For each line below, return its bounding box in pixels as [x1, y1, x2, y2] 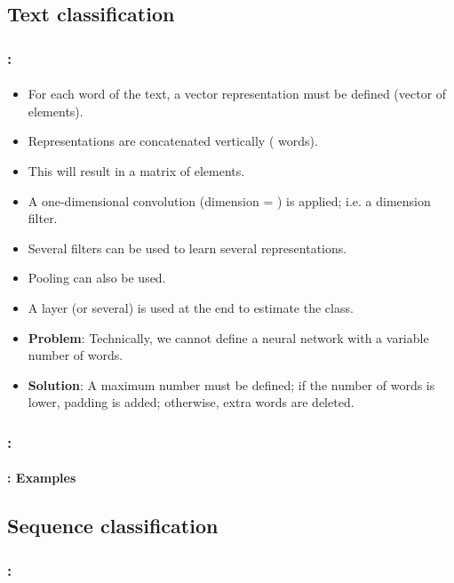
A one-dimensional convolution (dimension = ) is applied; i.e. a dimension [28, 191, 431, 210]
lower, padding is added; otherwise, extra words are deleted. [28, 393, 354, 411]
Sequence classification [7, 512, 219, 539]
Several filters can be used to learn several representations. [28, 238, 347, 257]
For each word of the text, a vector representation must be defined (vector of [28, 84, 447, 103]
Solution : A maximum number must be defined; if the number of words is [28, 375, 435, 394]
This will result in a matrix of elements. [28, 162, 245, 180]
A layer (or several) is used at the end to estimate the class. [28, 298, 354, 316]
